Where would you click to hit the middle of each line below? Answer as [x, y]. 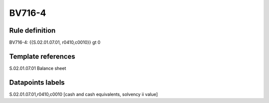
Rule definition [32, 30]
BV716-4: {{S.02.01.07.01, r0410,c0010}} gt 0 [55, 43]
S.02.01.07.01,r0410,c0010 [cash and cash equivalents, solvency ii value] [83, 94]
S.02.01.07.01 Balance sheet [38, 68]
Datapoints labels [37, 82]
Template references [42, 56]
